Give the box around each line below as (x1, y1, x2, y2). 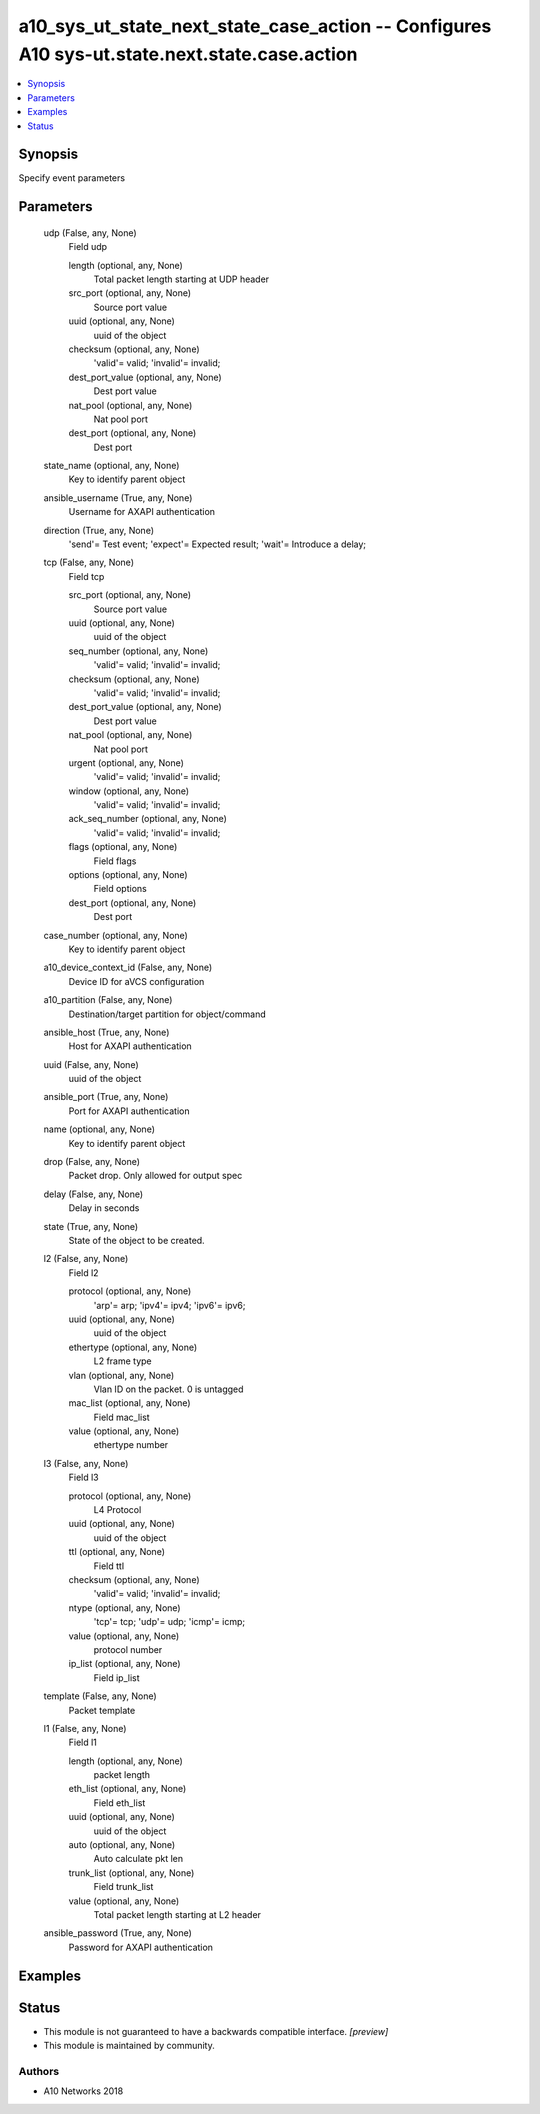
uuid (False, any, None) (43, 1058, 139, 1070)
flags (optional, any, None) (68, 841, 178, 853)
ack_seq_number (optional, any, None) (68, 813, 227, 825)
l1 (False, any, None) (43, 1722, 127, 1734)
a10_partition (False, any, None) (43, 994, 173, 1006)
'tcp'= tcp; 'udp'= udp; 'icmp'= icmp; (93, 1616, 246, 1628)
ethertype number (93, 1439, 169, 1451)
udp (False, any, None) (43, 226, 137, 239)
